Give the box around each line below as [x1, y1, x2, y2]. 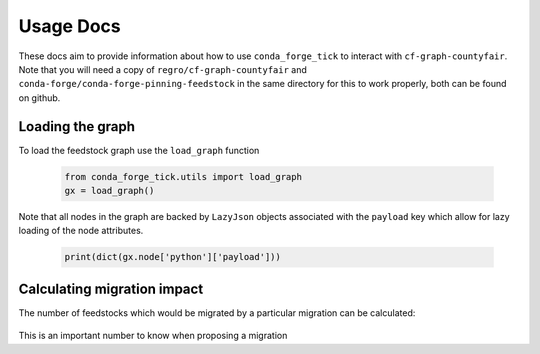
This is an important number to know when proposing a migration [18, 330, 288, 342]
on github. [18, 91, 61, 104]
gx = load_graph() [64, 185, 155, 196]
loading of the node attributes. [18, 225, 144, 237]
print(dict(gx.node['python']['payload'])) [64, 251, 282, 263]
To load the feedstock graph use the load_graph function [18, 144, 260, 156]
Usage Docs [18, 15, 121, 37]
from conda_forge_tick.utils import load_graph [64, 171, 302, 182]
